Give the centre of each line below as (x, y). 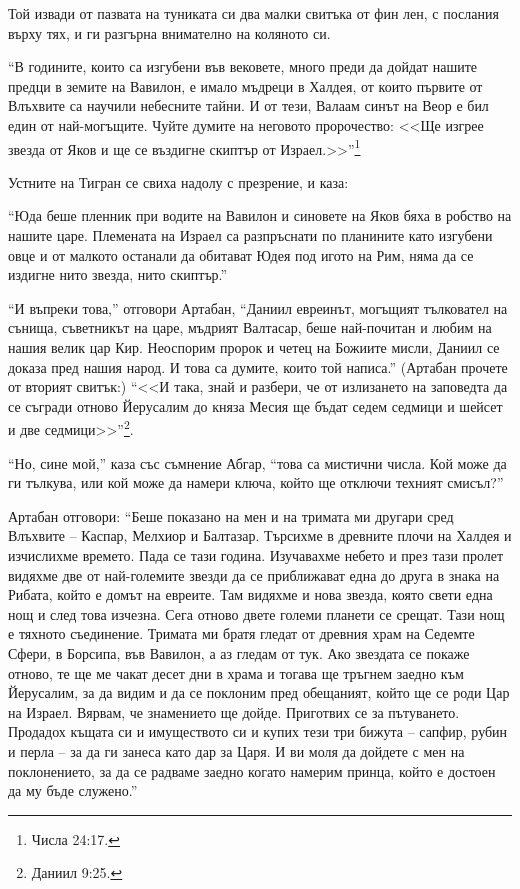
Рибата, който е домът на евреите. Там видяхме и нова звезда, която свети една (250, 594)
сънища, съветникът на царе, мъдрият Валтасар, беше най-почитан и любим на (250, 327)
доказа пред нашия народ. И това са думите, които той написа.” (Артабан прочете (258, 366)
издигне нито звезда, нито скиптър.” (118, 274)
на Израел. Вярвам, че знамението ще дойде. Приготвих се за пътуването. (234, 711)
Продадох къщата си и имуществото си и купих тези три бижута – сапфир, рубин (258, 731)
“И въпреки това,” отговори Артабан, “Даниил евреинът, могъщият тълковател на (258, 307)
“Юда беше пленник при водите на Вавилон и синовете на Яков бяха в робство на (260, 215)
